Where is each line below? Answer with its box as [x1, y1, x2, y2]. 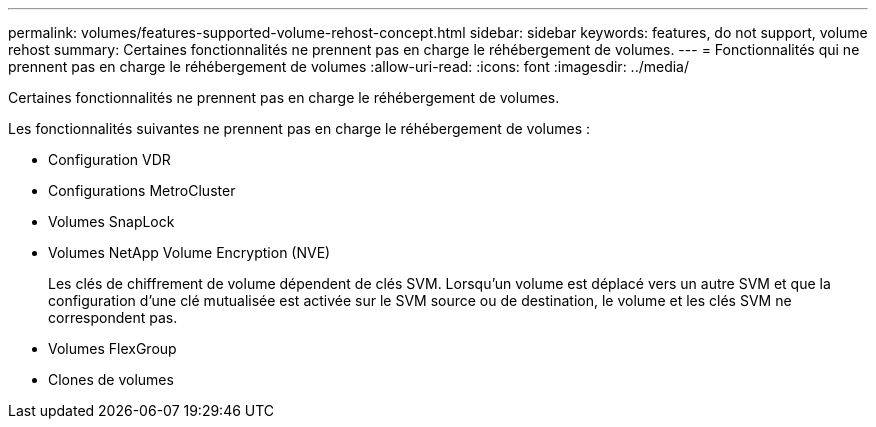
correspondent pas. [48, 309, 178, 326]
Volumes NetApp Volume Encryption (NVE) [48, 244, 331, 261]
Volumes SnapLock [48, 213, 175, 230]
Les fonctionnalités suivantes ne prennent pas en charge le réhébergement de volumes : [8, 120, 590, 137]
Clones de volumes [48, 371, 174, 388]
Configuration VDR [48, 151, 171, 168]
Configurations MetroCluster [48, 182, 236, 199]
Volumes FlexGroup [48, 340, 177, 357]
